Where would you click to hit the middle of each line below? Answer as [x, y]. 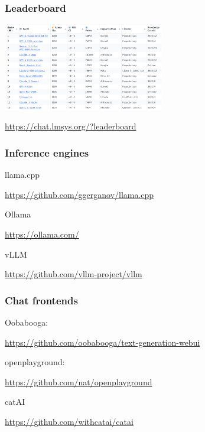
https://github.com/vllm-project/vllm [74, 274]
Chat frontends [41, 300]
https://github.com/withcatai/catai [69, 422]
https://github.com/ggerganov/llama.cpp [79, 194]
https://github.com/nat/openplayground [79, 381]
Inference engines [47, 152]
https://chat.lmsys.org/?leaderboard [71, 126]
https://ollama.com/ [42, 234]
